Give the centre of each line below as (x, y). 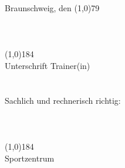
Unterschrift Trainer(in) (48, 65)
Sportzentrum (30, 158)
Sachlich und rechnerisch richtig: (63, 100)
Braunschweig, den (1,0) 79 (52, 8)
